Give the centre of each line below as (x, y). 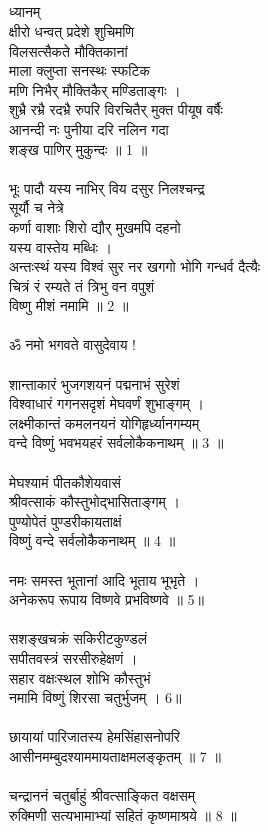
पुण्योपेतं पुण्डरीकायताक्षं (65, 520)
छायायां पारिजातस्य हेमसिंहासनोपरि (94, 736)
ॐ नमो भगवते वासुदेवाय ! (72, 344)
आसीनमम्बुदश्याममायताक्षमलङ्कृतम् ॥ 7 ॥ (115, 755)
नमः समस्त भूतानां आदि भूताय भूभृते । (104, 579)
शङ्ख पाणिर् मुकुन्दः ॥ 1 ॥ (78, 148)
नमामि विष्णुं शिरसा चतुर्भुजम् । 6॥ (95, 697)
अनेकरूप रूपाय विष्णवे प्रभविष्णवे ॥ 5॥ (107, 599)
